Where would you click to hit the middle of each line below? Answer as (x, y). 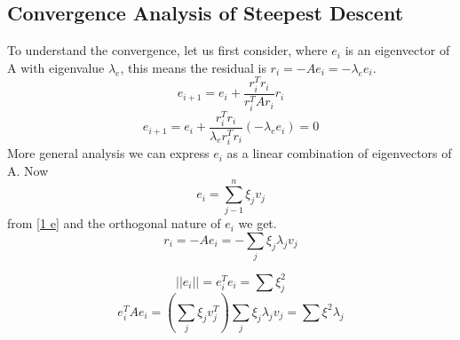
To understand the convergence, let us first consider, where (167, 50)
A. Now (28, 170)
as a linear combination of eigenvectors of (339, 153)
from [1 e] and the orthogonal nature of (114, 223)
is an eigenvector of (397, 50)
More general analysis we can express (108, 153)
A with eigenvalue (56, 67)
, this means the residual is (193, 67)
